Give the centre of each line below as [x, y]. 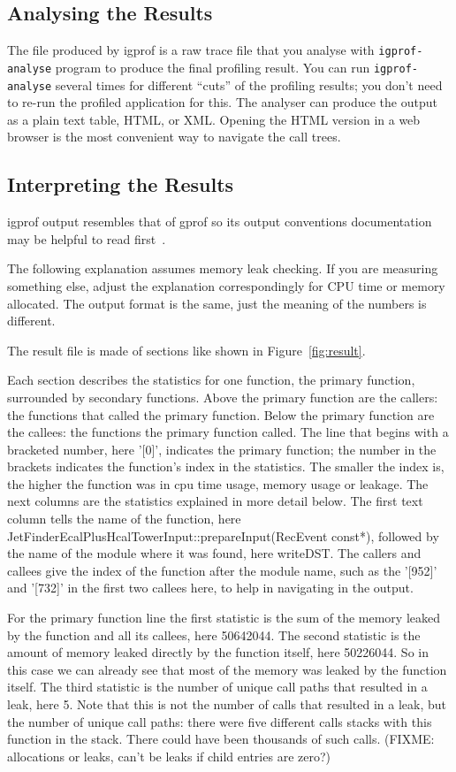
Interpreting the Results [121, 184]
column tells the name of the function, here [124, 519]
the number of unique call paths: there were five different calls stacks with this [220, 721]
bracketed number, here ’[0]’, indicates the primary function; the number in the [222, 449]
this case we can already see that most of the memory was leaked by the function [227, 669]
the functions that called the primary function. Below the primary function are [221, 414]
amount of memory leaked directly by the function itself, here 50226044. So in [218, 652]
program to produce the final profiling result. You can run [213, 67]
